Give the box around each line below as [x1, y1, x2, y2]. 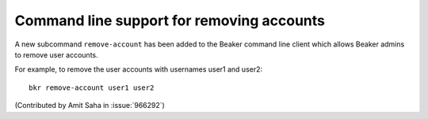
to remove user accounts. [14, 50, 98, 59]
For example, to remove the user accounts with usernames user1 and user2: [14, 65, 263, 74]
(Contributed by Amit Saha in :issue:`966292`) [14, 101, 166, 110]
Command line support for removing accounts [14, 12, 325, 29]
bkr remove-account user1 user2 [29, 83, 155, 92]
